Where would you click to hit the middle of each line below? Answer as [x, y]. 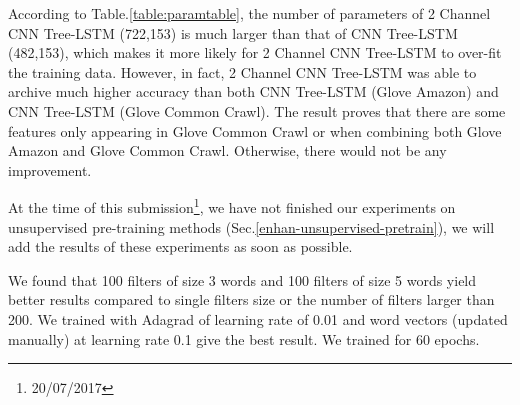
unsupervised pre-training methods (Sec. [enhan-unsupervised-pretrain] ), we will [251, 226]
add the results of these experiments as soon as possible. [180, 246]
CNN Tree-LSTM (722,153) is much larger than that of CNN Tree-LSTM [233, 32]
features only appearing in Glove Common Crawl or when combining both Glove [255, 130]
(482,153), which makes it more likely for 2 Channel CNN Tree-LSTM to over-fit [255, 52]
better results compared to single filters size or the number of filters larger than [251, 299]
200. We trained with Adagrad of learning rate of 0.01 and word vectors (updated [258, 318]
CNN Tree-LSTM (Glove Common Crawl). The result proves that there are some [257, 110]
